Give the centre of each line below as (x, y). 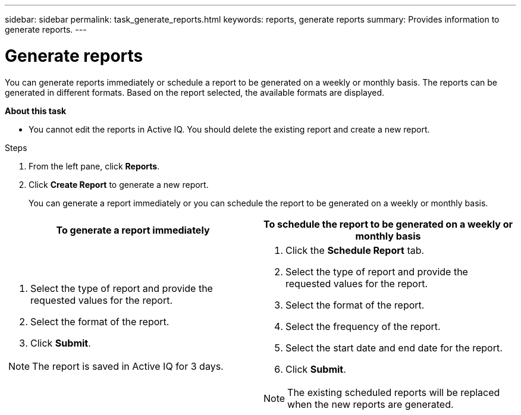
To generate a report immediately (133, 230)
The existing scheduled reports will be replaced (394, 392)
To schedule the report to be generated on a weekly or (388, 224)
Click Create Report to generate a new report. (119, 184)
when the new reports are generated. (371, 404)
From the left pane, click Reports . (94, 166)
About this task (36, 111)
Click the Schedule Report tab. (355, 250)
